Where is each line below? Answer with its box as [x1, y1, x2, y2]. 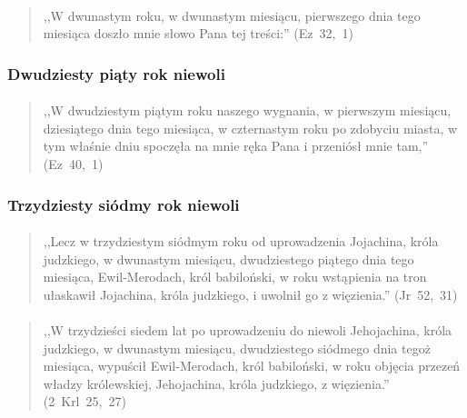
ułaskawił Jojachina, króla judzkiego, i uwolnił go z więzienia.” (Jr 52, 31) [43, 284, 458, 304]
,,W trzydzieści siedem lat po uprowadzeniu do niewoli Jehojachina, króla [43, 321, 452, 339]
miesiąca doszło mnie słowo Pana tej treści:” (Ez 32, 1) [43, 24, 353, 43]
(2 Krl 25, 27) [43, 392, 126, 411]
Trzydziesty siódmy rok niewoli [7, 193, 240, 215]
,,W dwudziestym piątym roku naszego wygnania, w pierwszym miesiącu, [43, 101, 452, 120]
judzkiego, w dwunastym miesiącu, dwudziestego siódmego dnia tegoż [43, 338, 431, 357]
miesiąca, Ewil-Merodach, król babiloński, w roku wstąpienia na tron [43, 267, 427, 286]
